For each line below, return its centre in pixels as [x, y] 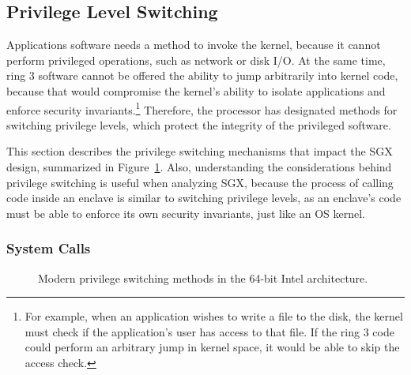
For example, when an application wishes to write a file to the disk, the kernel [214, 316]
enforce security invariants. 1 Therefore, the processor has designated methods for [202, 108]
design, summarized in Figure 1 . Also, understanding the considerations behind [199, 167]
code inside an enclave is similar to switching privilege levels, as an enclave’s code [204, 198]
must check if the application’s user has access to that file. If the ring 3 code [209, 331]
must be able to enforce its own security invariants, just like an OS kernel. [186, 213]
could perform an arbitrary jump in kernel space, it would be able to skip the [212, 347]
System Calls [49, 248]
